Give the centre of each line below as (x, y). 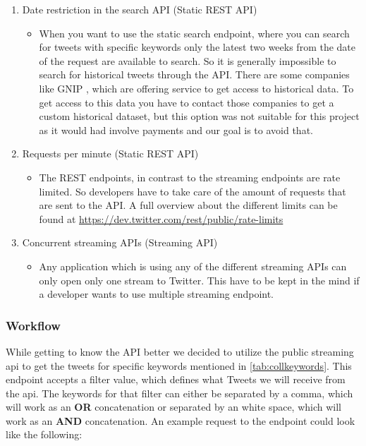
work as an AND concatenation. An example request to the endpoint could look (181, 420)
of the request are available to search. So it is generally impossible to (188, 60)
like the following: (44, 434)
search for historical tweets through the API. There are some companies (194, 74)
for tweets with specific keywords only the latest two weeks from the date (197, 47)
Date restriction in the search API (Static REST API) (140, 9)
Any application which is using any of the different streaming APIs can (193, 266)
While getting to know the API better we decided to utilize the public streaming (180, 351)
